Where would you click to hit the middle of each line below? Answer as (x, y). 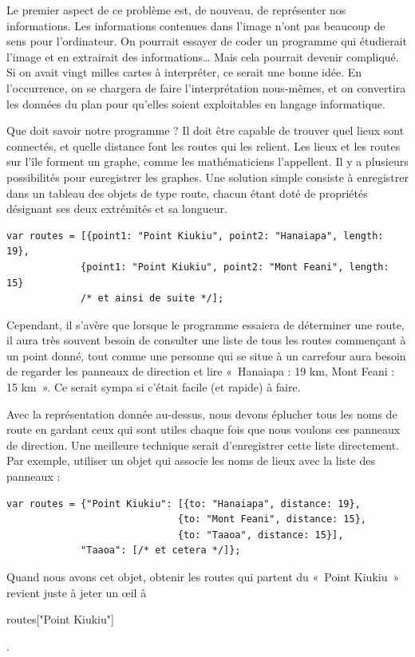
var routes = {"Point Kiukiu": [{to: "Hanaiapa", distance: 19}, (184, 504)
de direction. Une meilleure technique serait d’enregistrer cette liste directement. (203, 445)
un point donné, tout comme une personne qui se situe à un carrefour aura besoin (206, 355)
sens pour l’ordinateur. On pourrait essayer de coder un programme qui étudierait (207, 41)
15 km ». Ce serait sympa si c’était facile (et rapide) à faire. (154, 387)
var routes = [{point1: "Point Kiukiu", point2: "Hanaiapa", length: (195, 236)
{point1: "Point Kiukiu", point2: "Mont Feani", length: (235, 267)
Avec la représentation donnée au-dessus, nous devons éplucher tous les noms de (202, 413)
